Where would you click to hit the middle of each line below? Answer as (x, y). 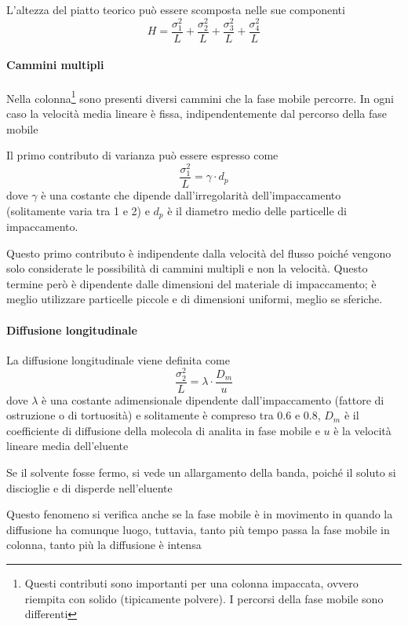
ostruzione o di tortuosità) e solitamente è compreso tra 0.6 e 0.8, (164, 415)
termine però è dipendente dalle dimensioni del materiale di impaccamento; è (191, 283)
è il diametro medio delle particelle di (257, 210)
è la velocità (362, 430)
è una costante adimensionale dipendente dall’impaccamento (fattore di (213, 399)
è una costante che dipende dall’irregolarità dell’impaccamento (191, 194)
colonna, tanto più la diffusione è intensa (104, 545)
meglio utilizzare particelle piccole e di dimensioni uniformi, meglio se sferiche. (195, 299)
